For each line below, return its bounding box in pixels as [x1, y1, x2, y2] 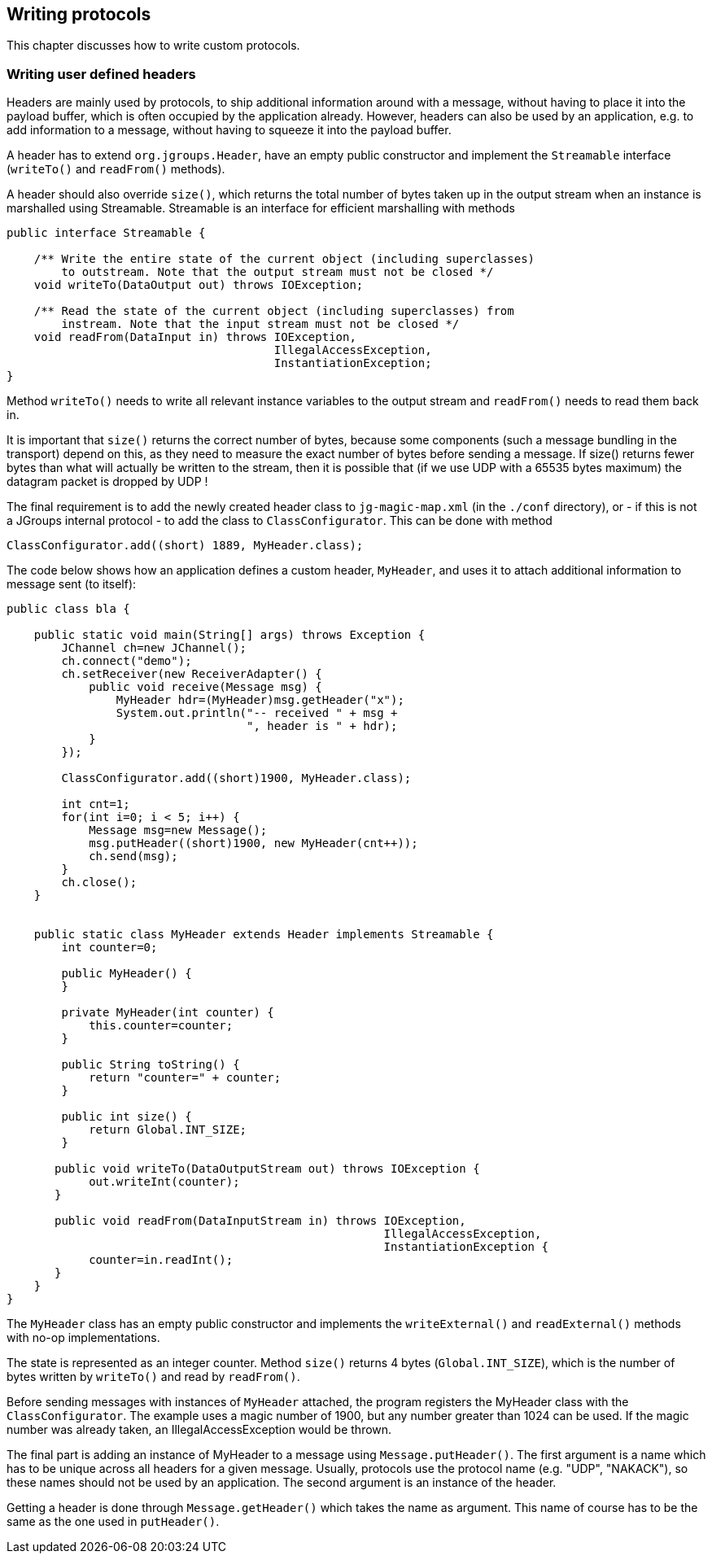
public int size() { [61, 1110, 192, 1124]
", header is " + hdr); [247, 719, 398, 733]
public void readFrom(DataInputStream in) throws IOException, [55, 1214, 466, 1228]
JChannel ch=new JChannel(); [61, 641, 247, 655]
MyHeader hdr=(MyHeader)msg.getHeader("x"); [116, 693, 404, 707]
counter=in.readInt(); [89, 1253, 234, 1267]
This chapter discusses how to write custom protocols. [7, 38, 300, 53]
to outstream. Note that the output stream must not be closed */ [61, 265, 494, 279]
